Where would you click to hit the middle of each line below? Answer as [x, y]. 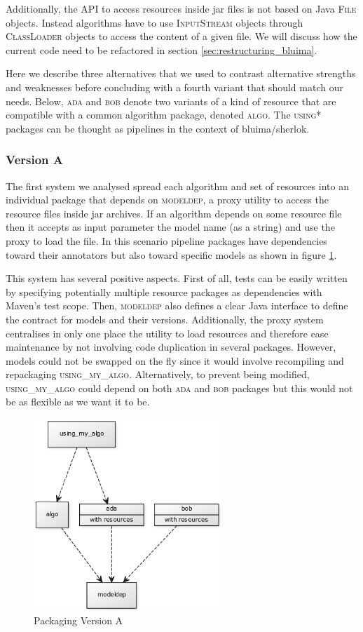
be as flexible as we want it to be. [78, 402]
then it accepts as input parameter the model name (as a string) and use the [170, 227]
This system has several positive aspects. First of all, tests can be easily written [177, 278]
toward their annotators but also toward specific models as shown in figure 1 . [171, 254]
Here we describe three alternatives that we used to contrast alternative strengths [181, 73]
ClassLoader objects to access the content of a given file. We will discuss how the [181, 36]
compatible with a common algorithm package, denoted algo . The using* [164, 115]
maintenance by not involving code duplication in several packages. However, [171, 347]
